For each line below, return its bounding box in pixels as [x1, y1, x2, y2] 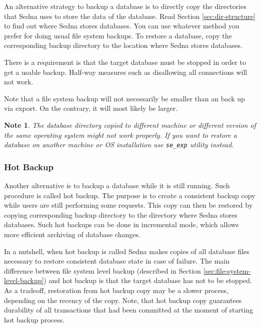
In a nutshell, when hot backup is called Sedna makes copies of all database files [4, 246, 249, 256]
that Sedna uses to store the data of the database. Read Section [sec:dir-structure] [4, 10, 255, 21]
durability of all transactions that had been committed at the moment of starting [4, 305, 253, 315]
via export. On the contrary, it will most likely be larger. [4, 103, 178, 113]
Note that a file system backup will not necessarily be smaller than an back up [4, 93, 245, 103]
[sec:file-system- [203, 265, 251, 276]
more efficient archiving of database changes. [4, 229, 140, 239]
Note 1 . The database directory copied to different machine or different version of [4, 119, 256, 130]
